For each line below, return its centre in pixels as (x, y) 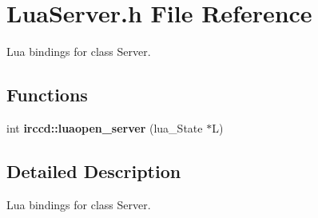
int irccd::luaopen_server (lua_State (105, 127)
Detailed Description (94, 170)
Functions (47, 95)
